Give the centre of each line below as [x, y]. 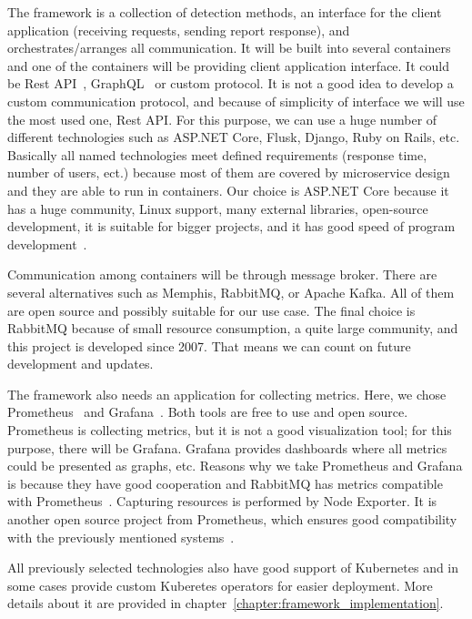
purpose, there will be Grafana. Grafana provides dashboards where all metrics [227, 447]
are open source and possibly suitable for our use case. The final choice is [211, 310]
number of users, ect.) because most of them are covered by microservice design [229, 173]
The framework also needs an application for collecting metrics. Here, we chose [227, 394]
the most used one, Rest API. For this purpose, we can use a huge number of [222, 119]
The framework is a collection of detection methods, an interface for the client [225, 12]
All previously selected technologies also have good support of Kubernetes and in [233, 568]
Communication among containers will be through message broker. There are [222, 274]
